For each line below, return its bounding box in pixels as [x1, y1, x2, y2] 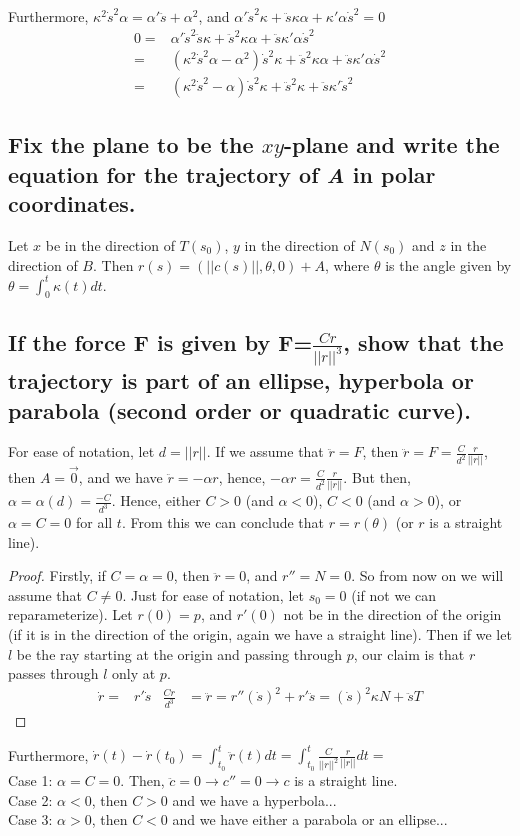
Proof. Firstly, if [8, 565, 106, 586]
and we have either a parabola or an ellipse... [172, 809, 448, 830]
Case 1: [8, 770, 53, 791]
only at [112, 663, 156, 684]
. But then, [343, 466, 411, 487]
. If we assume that [206, 441, 324, 462]
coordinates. [8, 188, 136, 219]
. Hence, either [111, 490, 201, 511]
